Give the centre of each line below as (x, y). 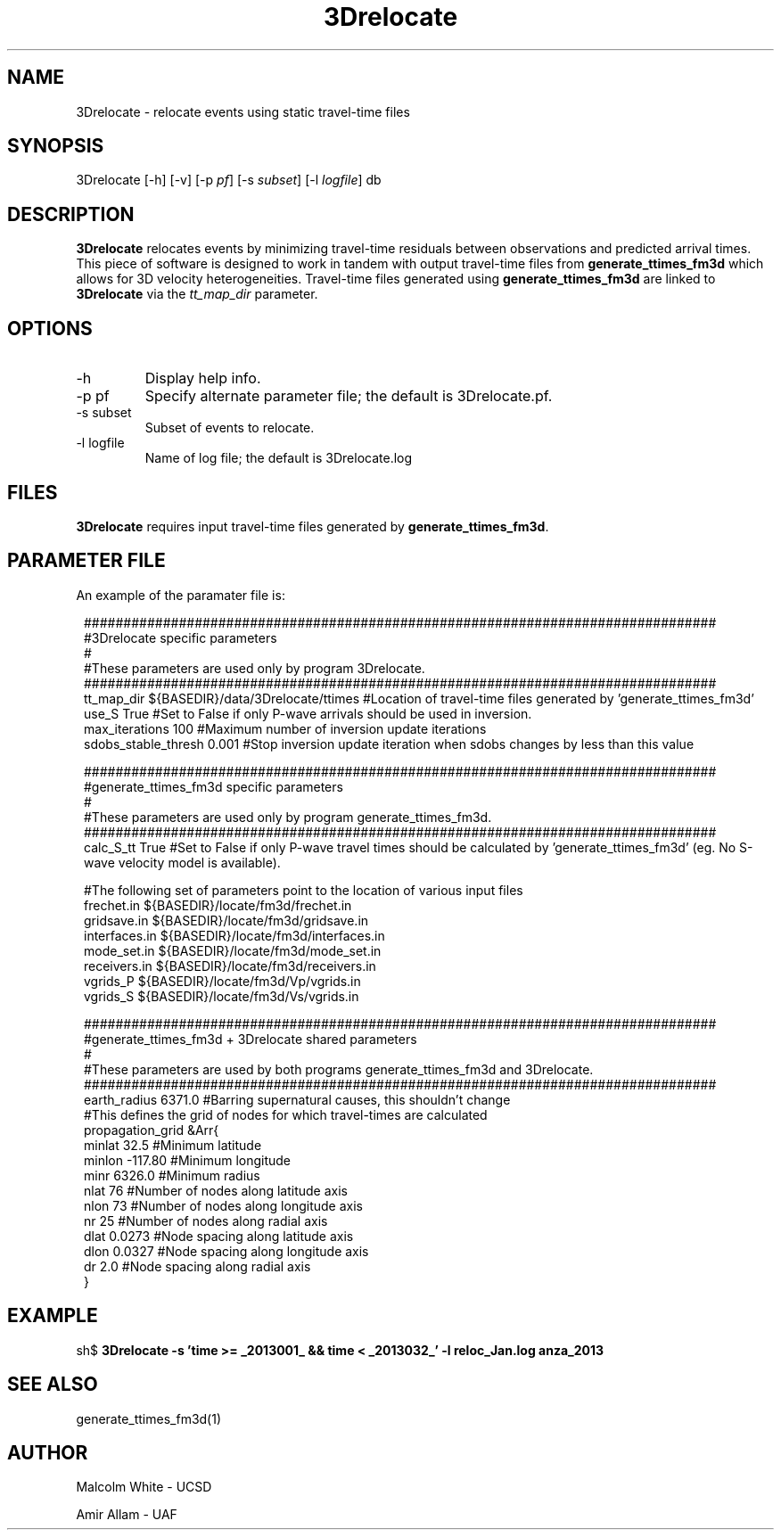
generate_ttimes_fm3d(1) (149, 1418)
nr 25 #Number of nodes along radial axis (206, 1221)
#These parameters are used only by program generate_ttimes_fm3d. (288, 817)
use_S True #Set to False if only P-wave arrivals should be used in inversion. (308, 713)
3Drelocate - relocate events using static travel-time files (243, 111)
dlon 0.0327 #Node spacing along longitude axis (226, 1251)
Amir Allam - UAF (127, 1515)
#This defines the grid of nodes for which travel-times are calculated (286, 1114)
